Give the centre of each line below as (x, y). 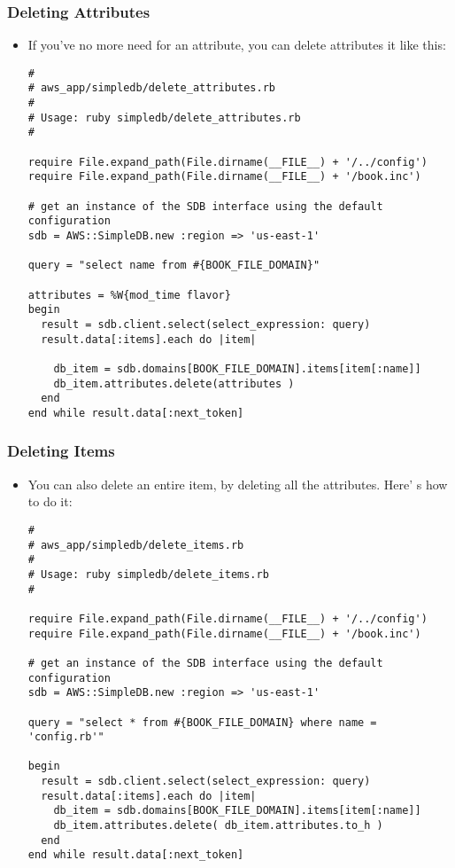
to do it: (50, 501)
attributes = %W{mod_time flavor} (129, 295)
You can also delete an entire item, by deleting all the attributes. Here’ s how (238, 484)
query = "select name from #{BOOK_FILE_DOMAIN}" (174, 266)
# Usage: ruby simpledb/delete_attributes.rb (164, 117)
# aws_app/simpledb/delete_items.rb (136, 545)
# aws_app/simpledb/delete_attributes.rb (151, 88)
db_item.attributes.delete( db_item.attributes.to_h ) (218, 826)
